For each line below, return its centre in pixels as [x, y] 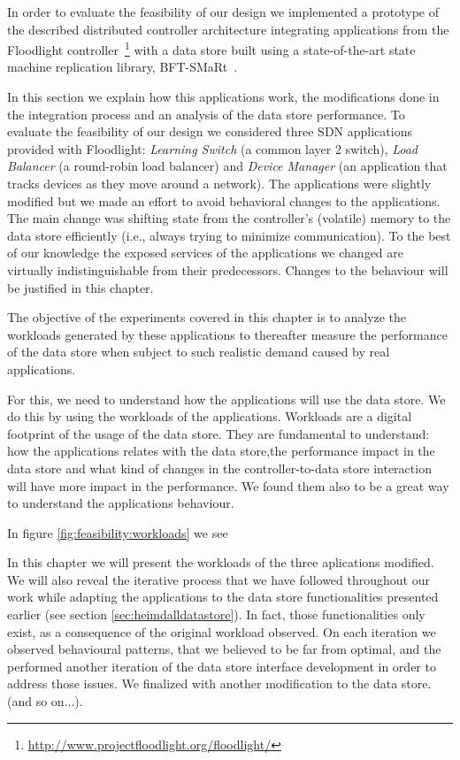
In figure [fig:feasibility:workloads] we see [118, 532]
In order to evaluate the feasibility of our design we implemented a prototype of [223, 12]
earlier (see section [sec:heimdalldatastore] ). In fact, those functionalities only [216, 614]
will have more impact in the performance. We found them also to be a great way [228, 485]
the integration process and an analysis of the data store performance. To [206, 114]
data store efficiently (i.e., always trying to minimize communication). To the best [229, 235]
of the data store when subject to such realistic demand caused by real [199, 352]
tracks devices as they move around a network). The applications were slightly [219, 183]
